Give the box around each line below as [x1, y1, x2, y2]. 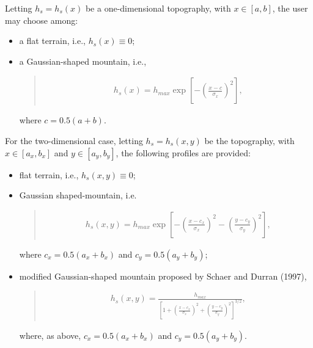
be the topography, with [204, 134, 295, 147]
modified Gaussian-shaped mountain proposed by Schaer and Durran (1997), [19, 269, 307, 282]
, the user [272, 2, 308, 14]
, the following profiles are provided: [116, 146, 251, 159]
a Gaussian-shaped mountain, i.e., [19, 54, 147, 67]
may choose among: [5, 13, 78, 26]
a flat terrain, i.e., [19, 34, 86, 47]
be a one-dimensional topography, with [85, 2, 231, 14]
